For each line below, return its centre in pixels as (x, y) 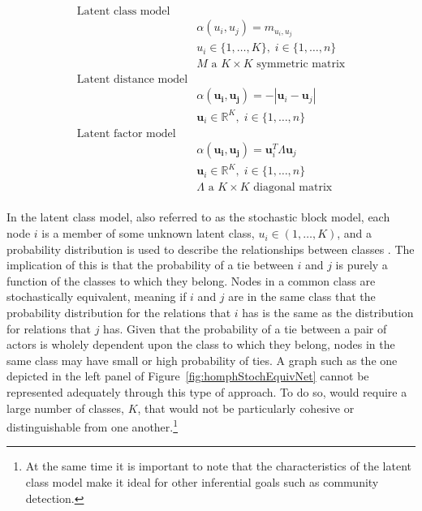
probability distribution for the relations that (119, 313)
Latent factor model (126, 133)
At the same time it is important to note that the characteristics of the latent (218, 466)
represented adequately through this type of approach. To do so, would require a (207, 392)
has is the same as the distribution (328, 313)
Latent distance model (132, 80)
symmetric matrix (301, 64)
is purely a (362, 265)
